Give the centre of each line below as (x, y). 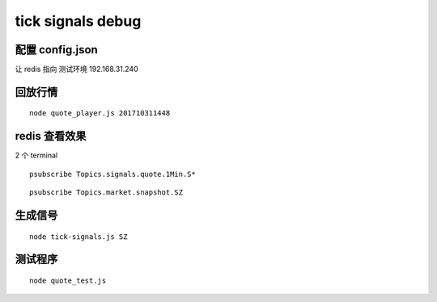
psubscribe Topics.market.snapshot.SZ (106, 193)
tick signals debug (78, 21)
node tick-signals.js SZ (78, 237)
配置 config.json (57, 50)
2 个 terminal (36, 155)
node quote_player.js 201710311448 (100, 113)
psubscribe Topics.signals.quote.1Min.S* (112, 174)
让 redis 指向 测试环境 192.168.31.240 (76, 69)
